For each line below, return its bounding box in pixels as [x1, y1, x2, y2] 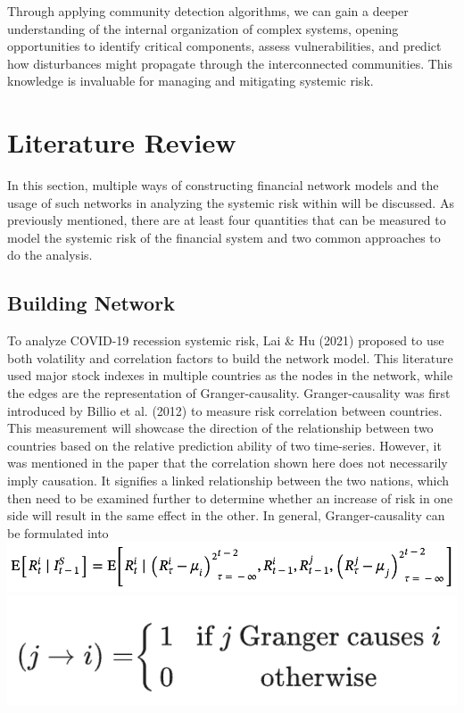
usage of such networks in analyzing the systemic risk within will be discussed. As [7, 193, 454, 211]
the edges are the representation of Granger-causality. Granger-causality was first [7, 384, 451, 402]
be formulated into [7, 523, 109, 542]
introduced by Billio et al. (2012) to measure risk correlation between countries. [7, 401, 443, 419]
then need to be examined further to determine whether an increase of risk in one [7, 488, 453, 507]
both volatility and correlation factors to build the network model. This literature [7, 348, 453, 367]
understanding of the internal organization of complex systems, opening [7, 19, 399, 37]
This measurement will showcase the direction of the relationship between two [7, 419, 434, 437]
